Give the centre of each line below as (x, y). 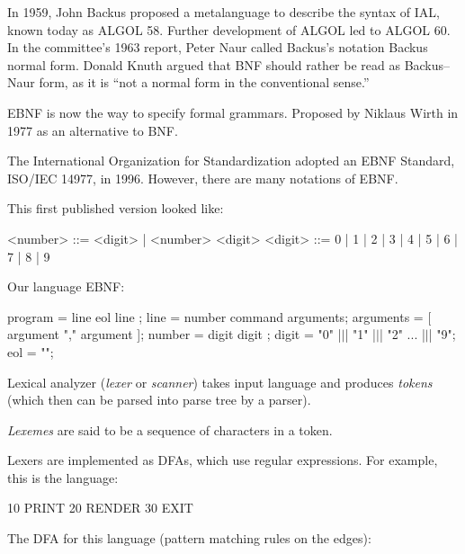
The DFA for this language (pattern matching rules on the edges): (189, 538)
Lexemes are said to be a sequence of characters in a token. (170, 429)
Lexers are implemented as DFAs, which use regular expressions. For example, (223, 460)
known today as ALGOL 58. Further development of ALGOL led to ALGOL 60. (229, 29)
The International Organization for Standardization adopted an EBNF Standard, (231, 161)
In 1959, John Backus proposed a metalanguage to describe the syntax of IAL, (224, 12)
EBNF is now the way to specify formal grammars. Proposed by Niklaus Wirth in (233, 112)
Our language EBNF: (66, 286)
